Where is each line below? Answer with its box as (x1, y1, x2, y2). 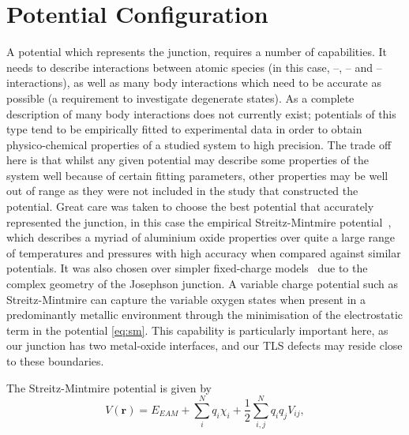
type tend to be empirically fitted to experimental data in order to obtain (6, 121, 362, 137)
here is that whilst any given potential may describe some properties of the (6, 152, 370, 168)
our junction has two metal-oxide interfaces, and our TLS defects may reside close (6, 337, 403, 354)
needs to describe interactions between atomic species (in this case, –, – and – (6, 58, 382, 75)
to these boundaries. (6, 353, 104, 369)
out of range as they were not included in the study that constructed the (6, 182, 358, 199)
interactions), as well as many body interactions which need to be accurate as (6, 74, 381, 91)
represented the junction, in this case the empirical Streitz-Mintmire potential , (6, 213, 392, 230)
